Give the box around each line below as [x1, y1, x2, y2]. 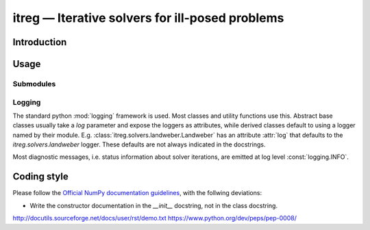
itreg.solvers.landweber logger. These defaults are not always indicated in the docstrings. [12, 140, 266, 149]
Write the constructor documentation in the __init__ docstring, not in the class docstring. [29, 201, 277, 209]
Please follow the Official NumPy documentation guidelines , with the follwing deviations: [12, 189, 262, 197]
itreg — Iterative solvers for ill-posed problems [12, 10, 284, 25]
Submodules [12, 79, 56, 88]
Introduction [12, 36, 67, 48]
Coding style [12, 171, 69, 183]
